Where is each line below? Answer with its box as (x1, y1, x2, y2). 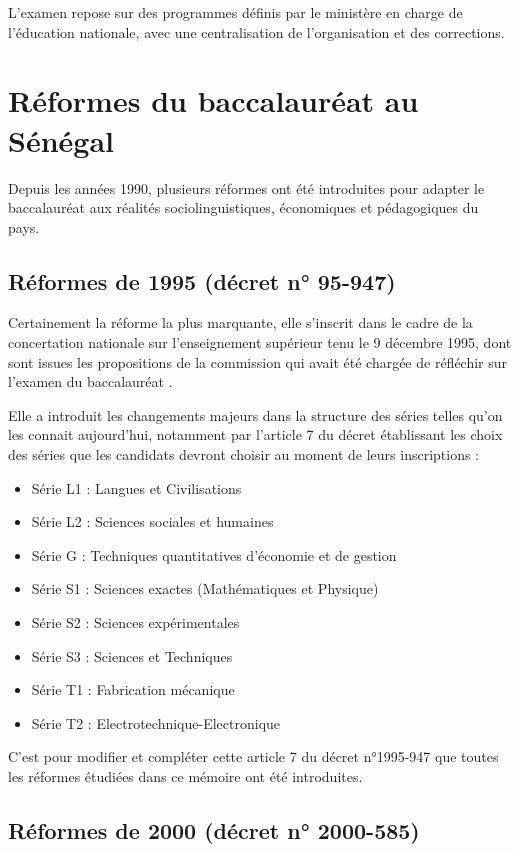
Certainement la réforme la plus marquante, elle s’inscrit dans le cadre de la (8, 312, 473, 333)
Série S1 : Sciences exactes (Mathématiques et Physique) (31, 578, 379, 599)
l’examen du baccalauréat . (8, 371, 173, 392)
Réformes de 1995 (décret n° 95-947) (8, 265, 396, 296)
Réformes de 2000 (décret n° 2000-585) (8, 814, 420, 845)
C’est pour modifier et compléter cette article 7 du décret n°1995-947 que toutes (8, 746, 499, 767)
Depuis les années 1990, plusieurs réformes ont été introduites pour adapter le (8, 177, 485, 198)
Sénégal (8, 119, 114, 160)
